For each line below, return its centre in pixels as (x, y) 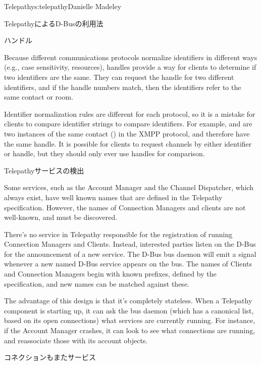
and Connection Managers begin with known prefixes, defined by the (110, 274)
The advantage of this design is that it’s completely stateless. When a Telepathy (128, 301)
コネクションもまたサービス (50, 357)
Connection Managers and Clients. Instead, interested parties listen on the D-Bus (130, 244)
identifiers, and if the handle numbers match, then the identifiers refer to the (123, 87)
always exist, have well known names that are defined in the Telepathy (113, 197)
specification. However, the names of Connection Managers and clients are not (125, 207)
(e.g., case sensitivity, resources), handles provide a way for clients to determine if (130, 67)
